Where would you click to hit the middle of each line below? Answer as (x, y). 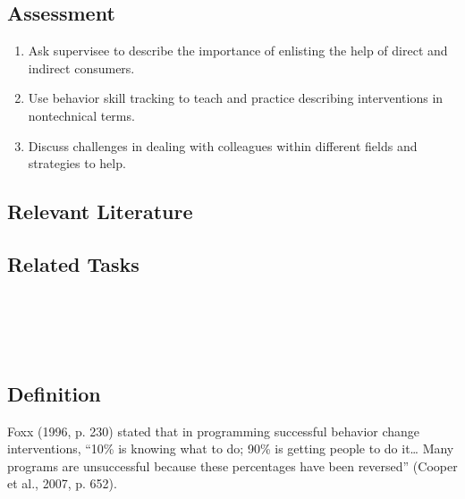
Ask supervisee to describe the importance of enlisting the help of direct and (238, 51)
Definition (54, 393)
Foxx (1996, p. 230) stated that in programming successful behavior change (214, 431)
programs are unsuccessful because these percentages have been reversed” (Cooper (232, 465)
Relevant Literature (100, 211)
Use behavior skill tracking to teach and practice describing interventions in (236, 98)
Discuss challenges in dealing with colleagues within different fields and (223, 145)
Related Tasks (73, 263)
